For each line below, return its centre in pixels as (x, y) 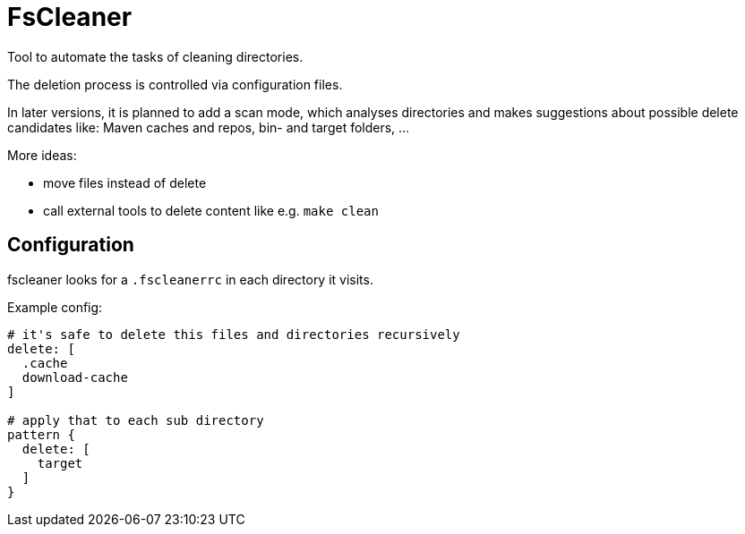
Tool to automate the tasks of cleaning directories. (155, 56)
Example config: (55, 307)
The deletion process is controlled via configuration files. (175, 84)
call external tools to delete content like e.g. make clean (211, 210)
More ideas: (42, 155)
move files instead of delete (125, 182)
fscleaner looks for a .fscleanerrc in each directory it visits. (190, 279)
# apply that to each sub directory (136, 420)
